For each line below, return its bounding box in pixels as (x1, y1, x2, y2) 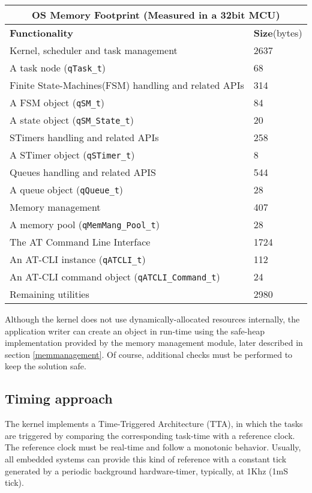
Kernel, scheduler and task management (10, 43, 178, 57)
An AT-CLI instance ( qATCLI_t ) (10, 252, 146, 266)
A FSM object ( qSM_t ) (10, 95, 105, 109)
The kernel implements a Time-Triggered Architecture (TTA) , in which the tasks (5, 417, 303, 430)
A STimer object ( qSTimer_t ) (10, 148, 135, 162)
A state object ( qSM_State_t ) (10, 113, 134, 127)
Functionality (10, 26, 73, 40)
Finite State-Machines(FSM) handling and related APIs (10, 78, 244, 92)
